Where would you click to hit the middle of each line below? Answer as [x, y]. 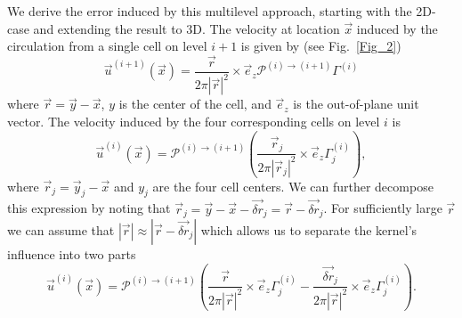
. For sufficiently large [383, 208]
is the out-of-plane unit [356, 104]
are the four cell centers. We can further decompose [293, 186]
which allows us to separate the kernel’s [309, 230]
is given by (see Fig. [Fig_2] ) [321, 46]
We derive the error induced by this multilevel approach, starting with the [210, 11]
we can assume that [61, 230]
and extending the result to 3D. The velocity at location [186, 28]
